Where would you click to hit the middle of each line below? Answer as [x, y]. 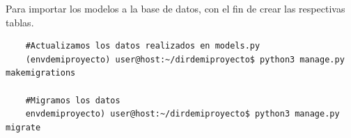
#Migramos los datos [73, 100]
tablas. [20, 22]
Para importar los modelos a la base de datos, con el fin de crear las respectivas [175, 8]
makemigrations [41, 73]
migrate [23, 127]
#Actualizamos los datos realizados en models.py [143, 46]
